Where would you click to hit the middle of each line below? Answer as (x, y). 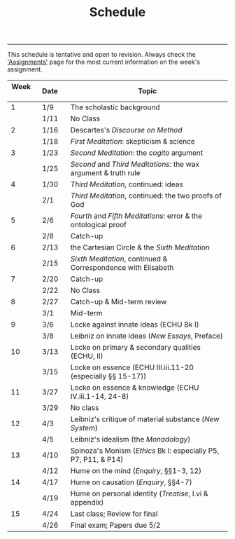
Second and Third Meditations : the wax (135, 164)
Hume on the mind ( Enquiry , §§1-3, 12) (136, 471)
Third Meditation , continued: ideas (127, 184)
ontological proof (99, 225)
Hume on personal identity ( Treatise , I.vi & (139, 493)
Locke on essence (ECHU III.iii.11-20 (132, 367)
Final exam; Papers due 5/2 (115, 525)
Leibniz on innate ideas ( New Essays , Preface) (147, 336)
